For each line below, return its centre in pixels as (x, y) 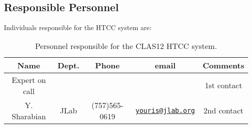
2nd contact (224, 111)
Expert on (29, 80)
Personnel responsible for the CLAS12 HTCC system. (126, 46)
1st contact (223, 85)
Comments (223, 65)
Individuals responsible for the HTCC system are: (78, 27)
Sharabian (29, 116)
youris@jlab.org (165, 110)
